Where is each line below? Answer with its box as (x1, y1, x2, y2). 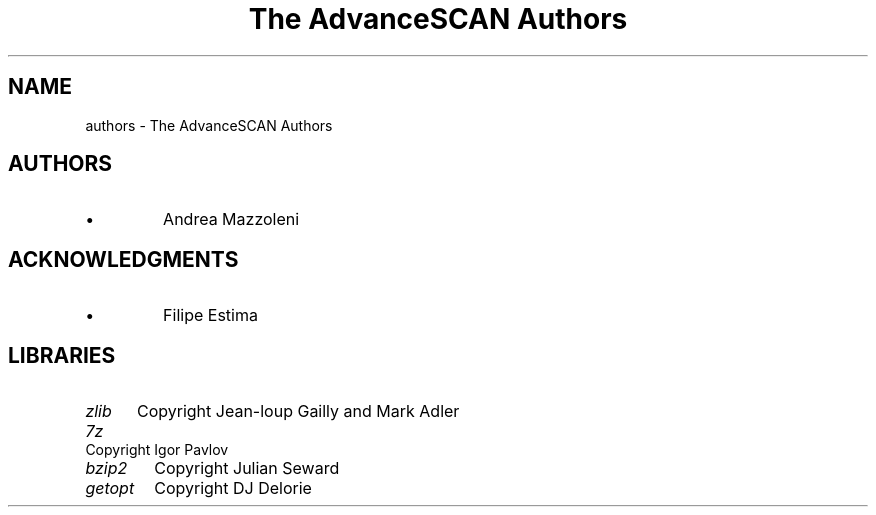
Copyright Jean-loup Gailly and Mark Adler (136, 401, 460, 422)
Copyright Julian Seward (154, 458, 340, 479)
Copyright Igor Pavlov (85, 441, 229, 459)
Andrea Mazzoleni (163, 209, 300, 230)
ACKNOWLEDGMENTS (8, 246, 239, 272)
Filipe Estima (163, 305, 258, 326)
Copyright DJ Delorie (154, 478, 312, 499)
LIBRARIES (8, 342, 116, 368)
